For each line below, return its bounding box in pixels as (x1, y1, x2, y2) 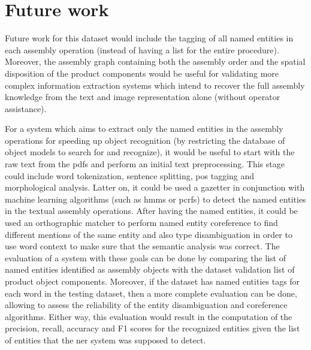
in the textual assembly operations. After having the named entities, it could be (5, 204, 298, 217)
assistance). (5, 102, 47, 114)
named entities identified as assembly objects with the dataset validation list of (5, 263, 295, 276)
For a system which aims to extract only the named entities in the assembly (5, 122, 283, 135)
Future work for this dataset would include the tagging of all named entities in (5, 32, 294, 44)
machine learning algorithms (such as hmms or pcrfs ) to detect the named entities (5, 192, 306, 205)
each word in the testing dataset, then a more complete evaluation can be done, (5, 286, 297, 299)
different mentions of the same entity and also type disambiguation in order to (5, 228, 292, 240)
